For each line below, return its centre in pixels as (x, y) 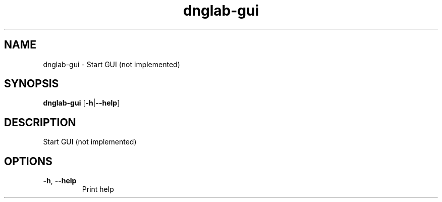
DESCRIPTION (40, 122)
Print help (98, 189)
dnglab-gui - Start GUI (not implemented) (112, 64)
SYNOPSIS (32, 84)
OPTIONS (28, 161)
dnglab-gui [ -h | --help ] (81, 103)
